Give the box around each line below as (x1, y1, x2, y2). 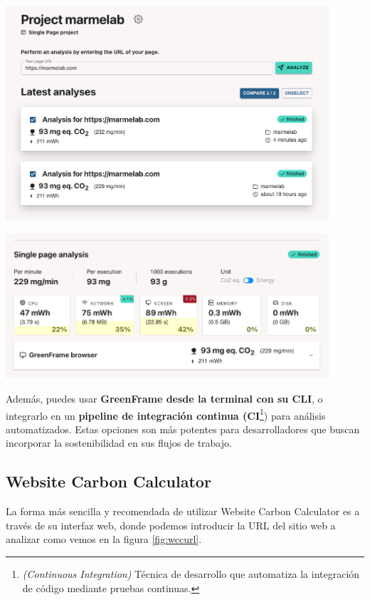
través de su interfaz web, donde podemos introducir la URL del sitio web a (6, 517, 336, 532)
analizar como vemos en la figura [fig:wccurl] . (6, 532, 202, 547)
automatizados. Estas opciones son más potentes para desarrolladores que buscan (6, 421, 360, 436)
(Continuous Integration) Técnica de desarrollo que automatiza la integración (22, 567, 360, 581)
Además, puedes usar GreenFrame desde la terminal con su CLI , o (6, 390, 323, 405)
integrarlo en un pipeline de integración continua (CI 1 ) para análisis (6, 405, 326, 423)
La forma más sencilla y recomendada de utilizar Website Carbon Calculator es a (6, 504, 360, 519)
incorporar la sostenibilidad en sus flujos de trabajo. (6, 435, 232, 450)
